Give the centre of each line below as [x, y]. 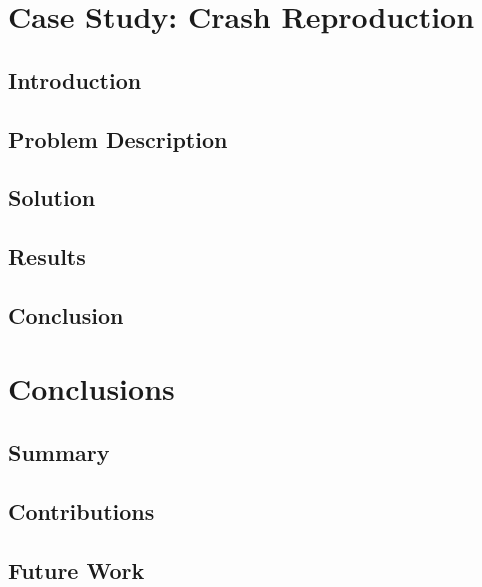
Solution [52, 197]
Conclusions [91, 388]
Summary [59, 452]
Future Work [76, 569]
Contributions [81, 510]
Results [47, 256]
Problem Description [118, 138]
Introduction [75, 79]
